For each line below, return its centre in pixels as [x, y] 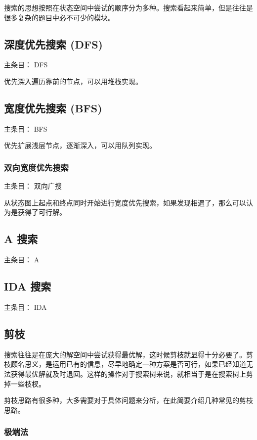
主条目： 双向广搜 [33, 186]
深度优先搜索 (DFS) [53, 44]
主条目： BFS [26, 128]
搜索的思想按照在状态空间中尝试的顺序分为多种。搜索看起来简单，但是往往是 [128, 7]
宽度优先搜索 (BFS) [53, 108]
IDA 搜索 [28, 286]
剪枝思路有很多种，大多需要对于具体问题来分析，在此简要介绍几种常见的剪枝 [128, 400]
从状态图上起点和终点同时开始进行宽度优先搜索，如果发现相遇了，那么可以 [125, 202]
